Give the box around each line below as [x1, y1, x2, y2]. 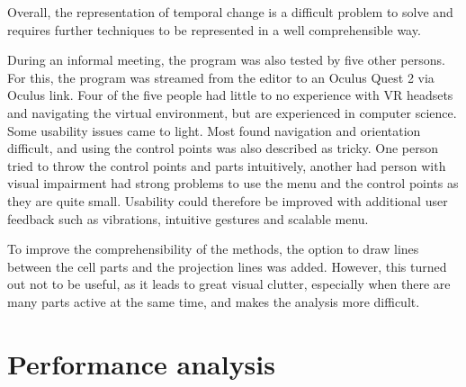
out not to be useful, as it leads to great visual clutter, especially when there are [7, 274, 451, 293]
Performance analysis [7, 345, 275, 382]
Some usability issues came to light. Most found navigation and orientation [7, 121, 421, 139]
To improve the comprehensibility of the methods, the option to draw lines [7, 239, 419, 258]
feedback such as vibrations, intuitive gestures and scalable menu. [7, 209, 369, 228]
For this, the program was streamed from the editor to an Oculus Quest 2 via [7, 67, 435, 86]
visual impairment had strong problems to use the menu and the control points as [7, 174, 459, 193]
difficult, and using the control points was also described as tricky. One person [7, 139, 439, 157]
